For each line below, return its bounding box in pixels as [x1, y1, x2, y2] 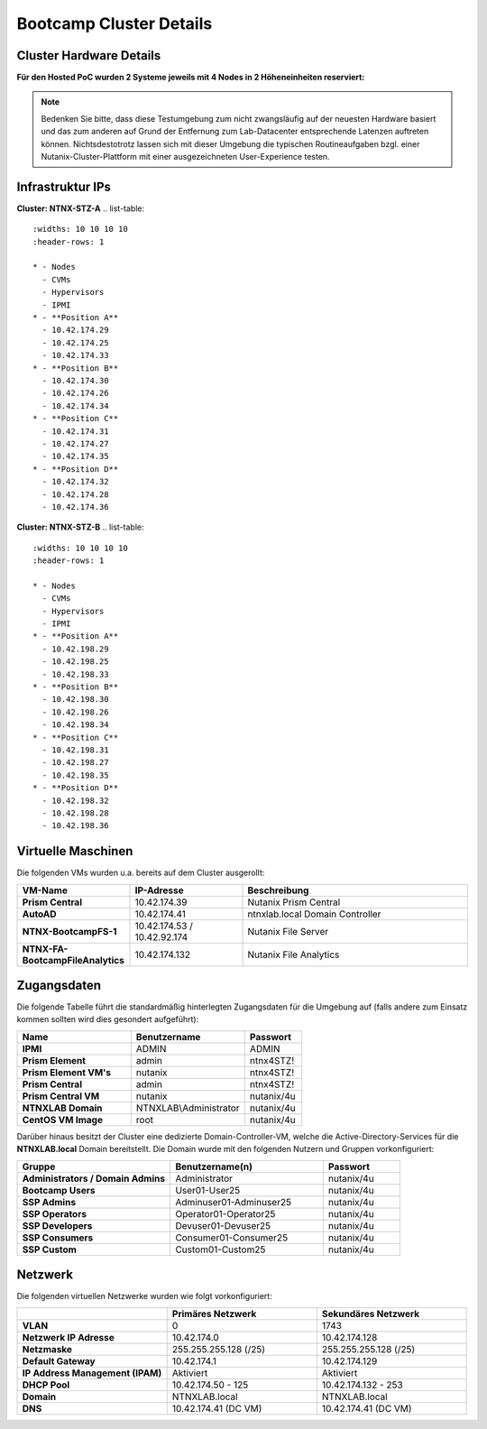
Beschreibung [247, 884, 309, 897]
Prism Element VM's [22, 1065, 112, 1078]
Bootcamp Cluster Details [16, 14, 213, 33]
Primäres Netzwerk [171, 1307, 257, 1320]
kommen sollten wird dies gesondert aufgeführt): [16, 1014, 199, 1025]
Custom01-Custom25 [175, 1243, 266, 1256]
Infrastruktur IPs [16, 179, 112, 194]
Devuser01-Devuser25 [175, 1219, 271, 1231]
